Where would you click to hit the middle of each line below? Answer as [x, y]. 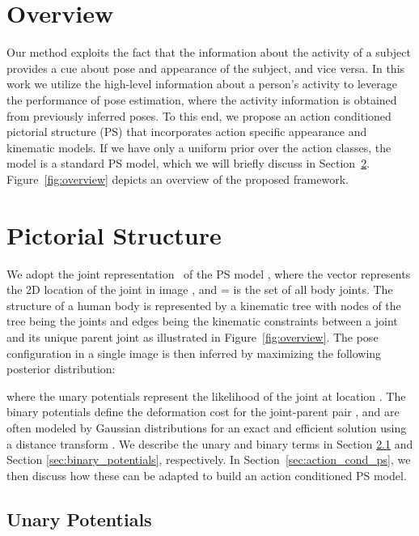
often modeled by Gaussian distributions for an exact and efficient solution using [207, 427]
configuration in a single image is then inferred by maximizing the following [194, 353]
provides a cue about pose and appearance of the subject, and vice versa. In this [206, 68]
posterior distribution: [61, 369]
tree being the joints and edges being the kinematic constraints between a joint [202, 321]
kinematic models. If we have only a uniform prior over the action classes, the [199, 147]
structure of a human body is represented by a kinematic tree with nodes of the [204, 305]
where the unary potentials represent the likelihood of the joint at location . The [206, 396]
